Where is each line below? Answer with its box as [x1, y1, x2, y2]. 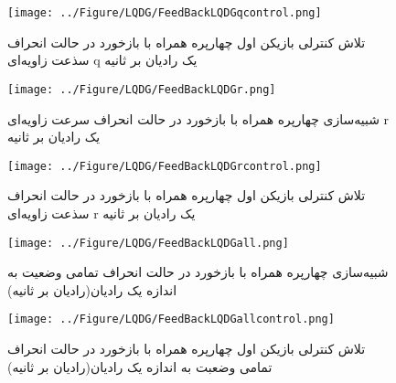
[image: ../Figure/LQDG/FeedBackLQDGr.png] [7, 82, 276, 96]
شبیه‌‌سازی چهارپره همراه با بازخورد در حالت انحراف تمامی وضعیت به [7, 262, 389, 282]
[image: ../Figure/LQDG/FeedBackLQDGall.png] [7, 236, 289, 250]
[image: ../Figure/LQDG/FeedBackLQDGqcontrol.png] [7, 6, 322, 19]
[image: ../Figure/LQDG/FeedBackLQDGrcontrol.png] [7, 159, 322, 173]
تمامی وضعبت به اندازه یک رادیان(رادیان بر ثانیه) [7, 356, 273, 376]
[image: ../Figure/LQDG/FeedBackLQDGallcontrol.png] [7, 313, 335, 326]
